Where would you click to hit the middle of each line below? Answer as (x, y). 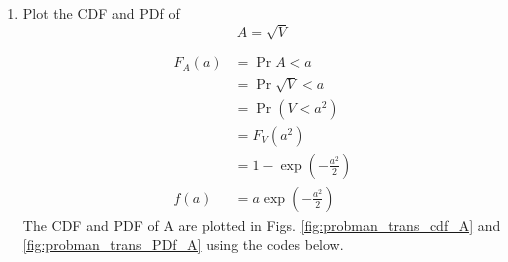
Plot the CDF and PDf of (101, 13)
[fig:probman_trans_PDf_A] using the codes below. (183, 244)
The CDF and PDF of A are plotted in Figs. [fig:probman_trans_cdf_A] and (261, 224)
